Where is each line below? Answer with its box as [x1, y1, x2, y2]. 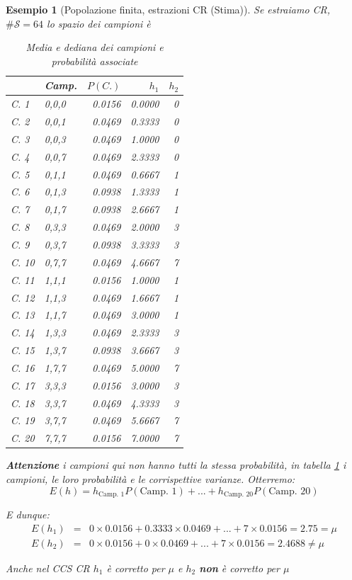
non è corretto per [199, 560, 280, 575]
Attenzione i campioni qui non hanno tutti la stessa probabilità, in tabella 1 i [6, 457, 346, 472]
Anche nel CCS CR [6, 560, 90, 575]
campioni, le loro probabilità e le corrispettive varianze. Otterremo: [6, 471, 295, 486]
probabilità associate [51, 53, 138, 68]
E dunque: [6, 506, 50, 521]
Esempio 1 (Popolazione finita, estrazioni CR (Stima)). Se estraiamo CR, [6, 2, 331, 16]
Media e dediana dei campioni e [25, 40, 164, 55]
